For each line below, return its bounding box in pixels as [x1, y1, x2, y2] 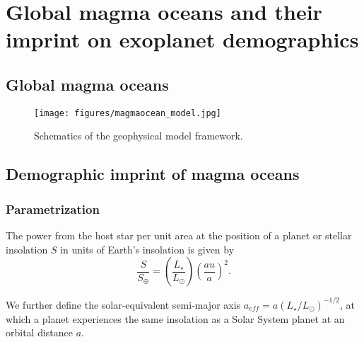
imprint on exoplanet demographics [6, 25, 359, 54]
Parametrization [6, 200, 100, 217]
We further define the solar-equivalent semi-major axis [6, 297, 241, 312]
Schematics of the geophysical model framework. [34, 128, 243, 143]
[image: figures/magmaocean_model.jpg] [34, 108, 221, 118]
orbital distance [6, 325, 74, 340]
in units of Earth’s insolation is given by [60, 241, 235, 256]
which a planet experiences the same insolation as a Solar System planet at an [6, 311, 345, 326]
